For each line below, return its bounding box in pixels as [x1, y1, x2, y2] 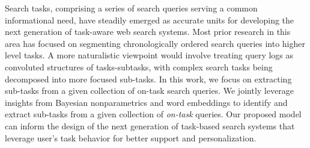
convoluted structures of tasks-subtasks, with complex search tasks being [5, 60, 273, 73]
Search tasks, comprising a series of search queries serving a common [5, 2, 258, 14]
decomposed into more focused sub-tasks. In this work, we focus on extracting [5, 72, 292, 85]
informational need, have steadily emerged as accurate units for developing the [5, 13, 294, 26]
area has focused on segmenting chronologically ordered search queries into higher [5, 37, 305, 49]
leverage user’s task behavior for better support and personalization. [5, 131, 257, 144]
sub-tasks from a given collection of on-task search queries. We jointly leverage [5, 84, 294, 97]
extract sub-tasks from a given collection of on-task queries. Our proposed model [5, 108, 302, 120]
